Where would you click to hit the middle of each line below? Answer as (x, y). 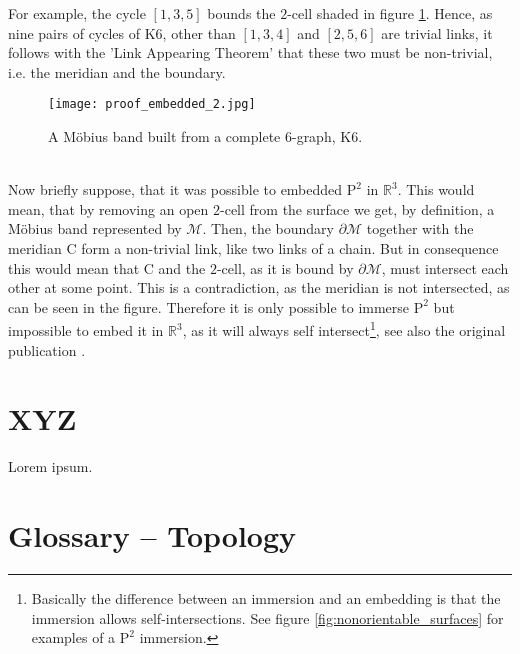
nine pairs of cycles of (74, 32)
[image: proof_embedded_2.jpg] (152, 104)
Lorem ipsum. (50, 466)
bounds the (241, 13)
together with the (420, 228)
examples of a (73, 637)
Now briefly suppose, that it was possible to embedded (175, 189)
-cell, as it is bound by (285, 267)
